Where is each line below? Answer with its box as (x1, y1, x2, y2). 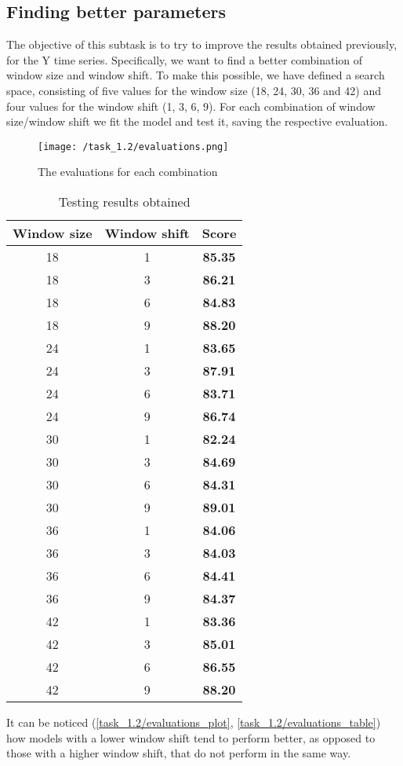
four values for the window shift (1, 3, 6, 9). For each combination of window (6, 97, 376, 114)
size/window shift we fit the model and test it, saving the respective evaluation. (6, 113, 388, 130)
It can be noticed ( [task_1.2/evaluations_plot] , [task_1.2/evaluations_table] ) (6, 714, 381, 731)
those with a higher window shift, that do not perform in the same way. (6, 745, 351, 761)
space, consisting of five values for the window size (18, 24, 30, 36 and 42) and (6, 82, 381, 98)
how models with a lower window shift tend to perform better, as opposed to (6, 729, 376, 746)
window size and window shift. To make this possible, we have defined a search (6, 67, 385, 83)
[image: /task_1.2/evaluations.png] (38, 141, 229, 152)
